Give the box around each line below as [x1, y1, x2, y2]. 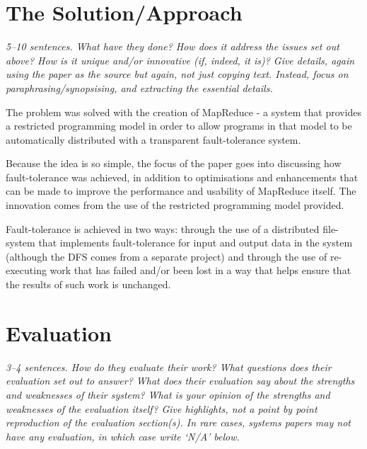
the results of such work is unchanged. [6, 277, 171, 292]
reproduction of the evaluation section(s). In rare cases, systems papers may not [6, 415, 351, 430]
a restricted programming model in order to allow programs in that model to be [6, 118, 352, 133]
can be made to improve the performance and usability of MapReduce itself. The [6, 183, 356, 198]
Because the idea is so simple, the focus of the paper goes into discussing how [6, 156, 342, 171]
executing [6, 263, 47, 278]
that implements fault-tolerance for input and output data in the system [38, 235, 353, 250]
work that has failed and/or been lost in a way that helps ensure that [49, 263, 351, 278]
